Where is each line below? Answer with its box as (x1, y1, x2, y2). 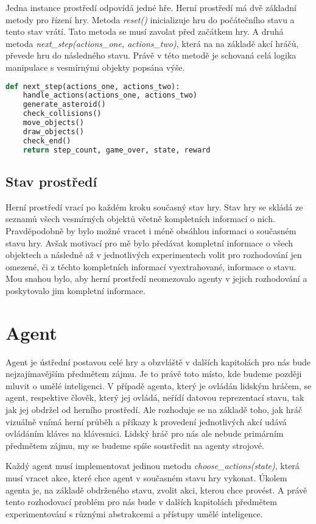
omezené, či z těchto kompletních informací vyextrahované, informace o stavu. (5, 260, 297, 273)
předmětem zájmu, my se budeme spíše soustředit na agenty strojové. (5, 439, 264, 451)
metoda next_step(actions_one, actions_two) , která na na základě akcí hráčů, (5, 37, 299, 49)
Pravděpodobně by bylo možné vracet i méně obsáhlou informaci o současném (5, 224, 297, 237)
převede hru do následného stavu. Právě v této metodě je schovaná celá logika (5, 49, 297, 62)
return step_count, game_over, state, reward (23, 145, 211, 154)
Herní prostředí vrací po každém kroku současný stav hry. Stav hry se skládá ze (5, 200, 303, 213)
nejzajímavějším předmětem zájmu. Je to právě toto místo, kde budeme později (5, 367, 302, 380)
